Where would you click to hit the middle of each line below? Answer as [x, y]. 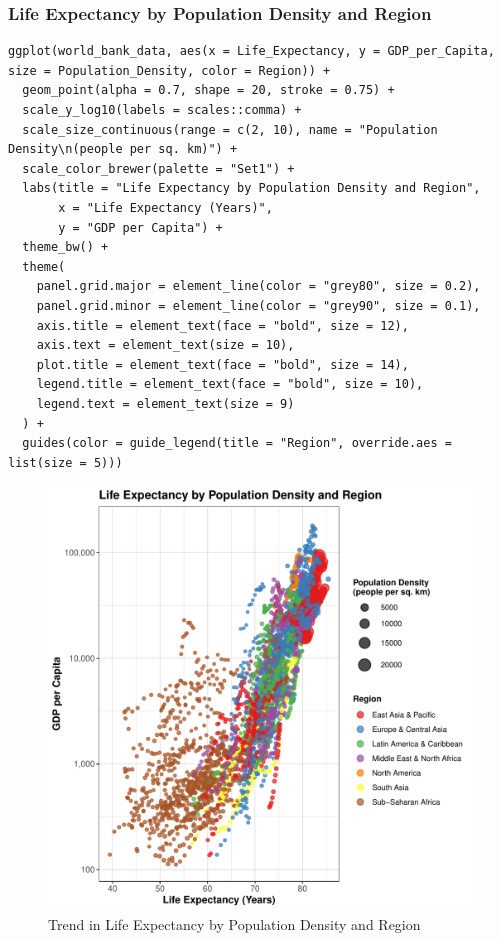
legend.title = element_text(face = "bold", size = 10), [230, 384]
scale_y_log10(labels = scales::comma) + [162, 110]
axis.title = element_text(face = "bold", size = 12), [222, 325]
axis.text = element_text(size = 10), [165, 345]
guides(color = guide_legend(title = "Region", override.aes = [237, 443]
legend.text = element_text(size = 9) [165, 403]
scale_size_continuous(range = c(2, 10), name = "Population [230, 129]
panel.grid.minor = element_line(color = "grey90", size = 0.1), [258, 305]
